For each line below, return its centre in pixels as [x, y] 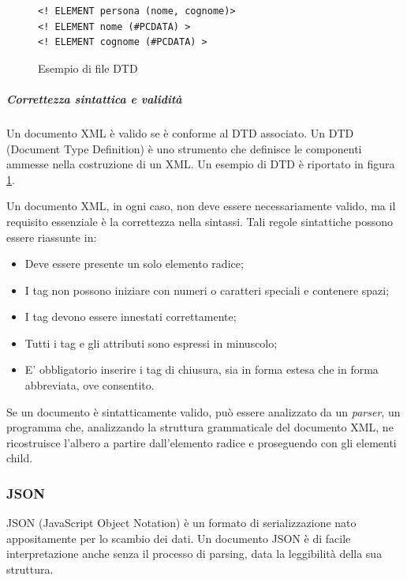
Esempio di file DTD [88, 68]
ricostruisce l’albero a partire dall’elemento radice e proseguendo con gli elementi [202, 442]
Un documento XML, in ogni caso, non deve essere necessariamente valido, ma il [201, 206]
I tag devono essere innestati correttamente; [131, 316]
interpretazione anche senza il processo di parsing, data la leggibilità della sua [194, 554]
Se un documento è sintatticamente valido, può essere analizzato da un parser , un [203, 411]
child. [20, 458]
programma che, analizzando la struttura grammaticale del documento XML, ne [200, 427]
